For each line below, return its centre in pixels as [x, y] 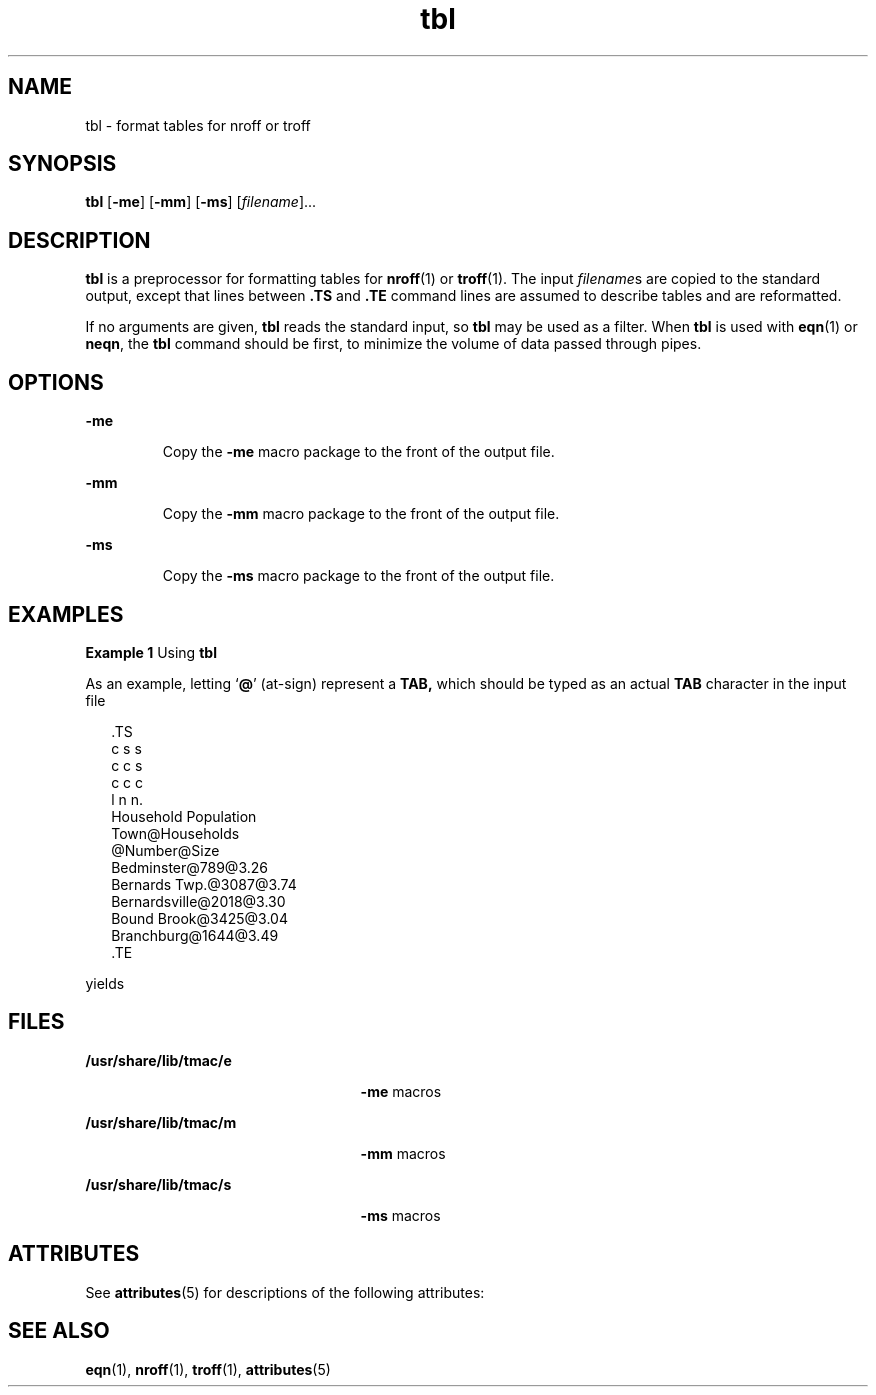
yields [105, 983]
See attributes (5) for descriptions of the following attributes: [285, 1292]
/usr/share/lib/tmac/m [161, 1122]
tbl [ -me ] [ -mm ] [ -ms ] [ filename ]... [201, 202]
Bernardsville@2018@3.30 [198, 901]
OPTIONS [56, 382]
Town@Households [175, 833]
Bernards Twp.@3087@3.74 [204, 884]
